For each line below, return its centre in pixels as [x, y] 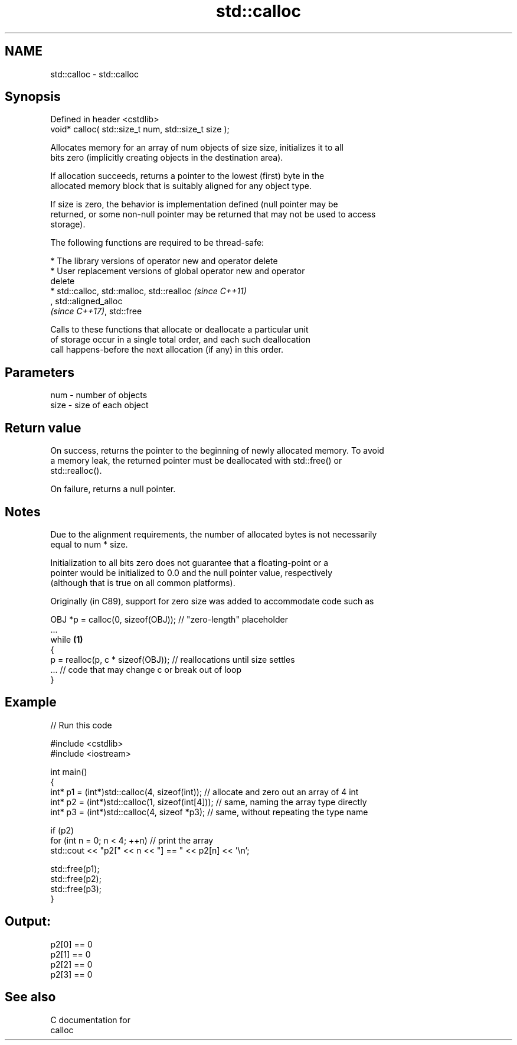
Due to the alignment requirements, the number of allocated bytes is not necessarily [214, 534]
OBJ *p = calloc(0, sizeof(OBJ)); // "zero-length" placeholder [169, 619]
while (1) [67, 639]
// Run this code [81, 725]
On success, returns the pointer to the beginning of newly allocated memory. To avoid [217, 451]
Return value [43, 428]
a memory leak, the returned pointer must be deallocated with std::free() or [196, 461]
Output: [28, 922]
